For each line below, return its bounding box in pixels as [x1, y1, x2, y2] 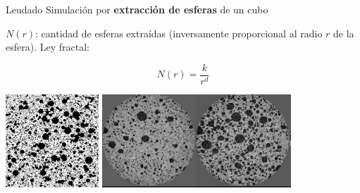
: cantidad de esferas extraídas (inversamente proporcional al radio [35, 25, 323, 40]
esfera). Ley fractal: [6, 39, 89, 54]
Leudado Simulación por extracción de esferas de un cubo [6, 2, 268, 16]
